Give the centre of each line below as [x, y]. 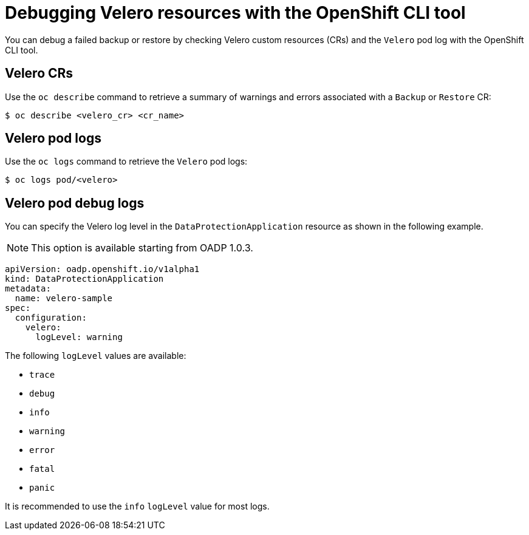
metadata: [28, 289]
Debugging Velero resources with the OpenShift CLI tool [235, 13]
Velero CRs [39, 73]
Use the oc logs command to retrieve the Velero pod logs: [126, 162]
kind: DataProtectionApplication [84, 279]
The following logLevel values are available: [96, 356]
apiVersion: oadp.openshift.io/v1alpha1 [102, 269]
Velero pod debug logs [75, 203]
